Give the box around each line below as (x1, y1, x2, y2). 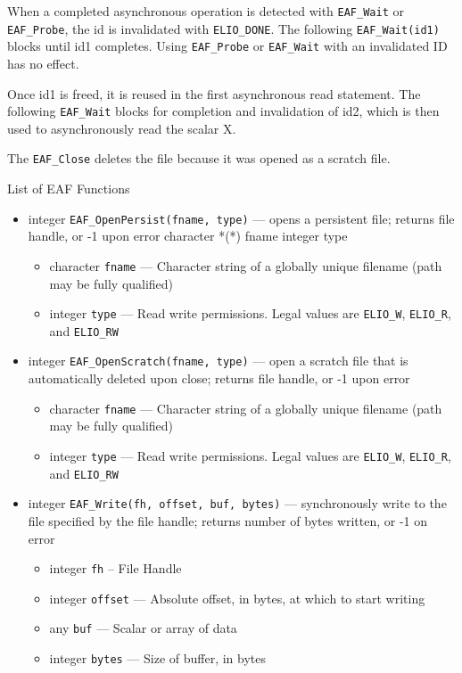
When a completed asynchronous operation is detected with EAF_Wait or (7, 2, 404, 20)
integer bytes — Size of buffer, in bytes (49, 649, 267, 668)
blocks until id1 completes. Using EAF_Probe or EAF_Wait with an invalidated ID (7, 37, 448, 55)
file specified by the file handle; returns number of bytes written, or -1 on (28, 511, 428, 529)
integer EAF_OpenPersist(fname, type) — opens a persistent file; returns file (28, 209, 455, 227)
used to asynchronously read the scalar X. (7, 119, 236, 137)
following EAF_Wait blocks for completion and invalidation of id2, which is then (7, 102, 440, 120)
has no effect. (7, 53, 79, 72)
